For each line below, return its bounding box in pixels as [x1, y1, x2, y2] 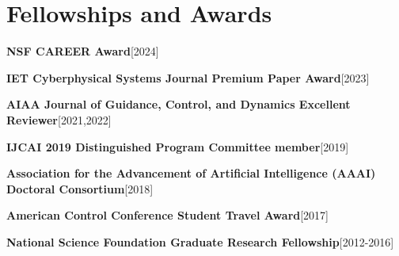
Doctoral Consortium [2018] [6, 180, 154, 197]
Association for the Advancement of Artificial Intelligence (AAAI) [6, 165, 376, 181]
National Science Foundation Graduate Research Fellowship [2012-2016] [6, 233, 394, 250]
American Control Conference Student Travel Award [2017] [6, 207, 329, 224]
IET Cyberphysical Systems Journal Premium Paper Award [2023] [6, 69, 370, 86]
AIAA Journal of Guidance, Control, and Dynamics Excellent [6, 96, 351, 113]
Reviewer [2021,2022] [6, 111, 112, 128]
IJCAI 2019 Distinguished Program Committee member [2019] [6, 138, 349, 155]
